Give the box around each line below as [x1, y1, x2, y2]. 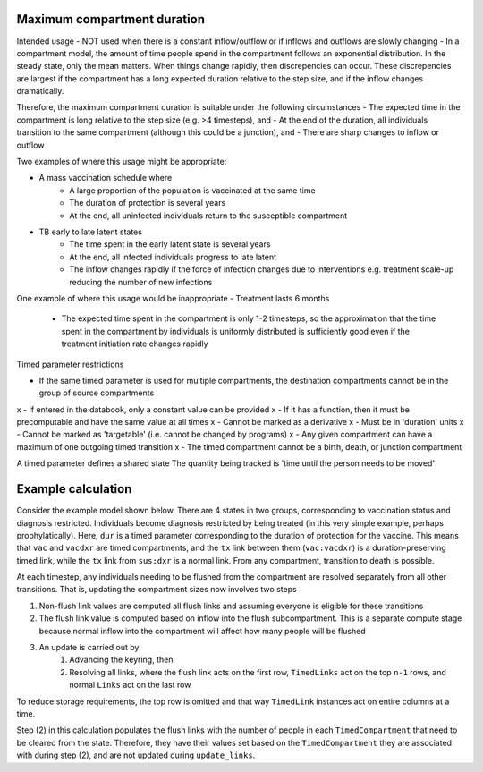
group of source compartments [38, 387, 155, 398]
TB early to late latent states [38, 226, 143, 237]
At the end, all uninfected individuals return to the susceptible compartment [69, 210, 348, 221]
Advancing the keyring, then [69, 654, 174, 666]
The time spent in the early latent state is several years [69, 239, 271, 250]
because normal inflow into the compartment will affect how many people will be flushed [38, 625, 366, 636]
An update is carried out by [38, 642, 140, 653]
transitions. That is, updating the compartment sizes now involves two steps [16, 584, 297, 595]
